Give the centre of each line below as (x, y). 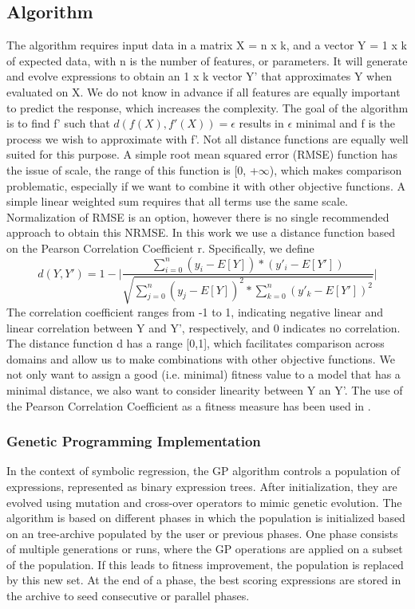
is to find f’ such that (58, 123)
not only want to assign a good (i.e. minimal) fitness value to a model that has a (204, 374)
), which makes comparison (336, 169)
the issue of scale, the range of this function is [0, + (132, 169)
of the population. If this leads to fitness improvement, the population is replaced (205, 564)
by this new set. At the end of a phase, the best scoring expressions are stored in (204, 580)
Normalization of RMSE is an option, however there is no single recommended (198, 216)
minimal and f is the (345, 123)
